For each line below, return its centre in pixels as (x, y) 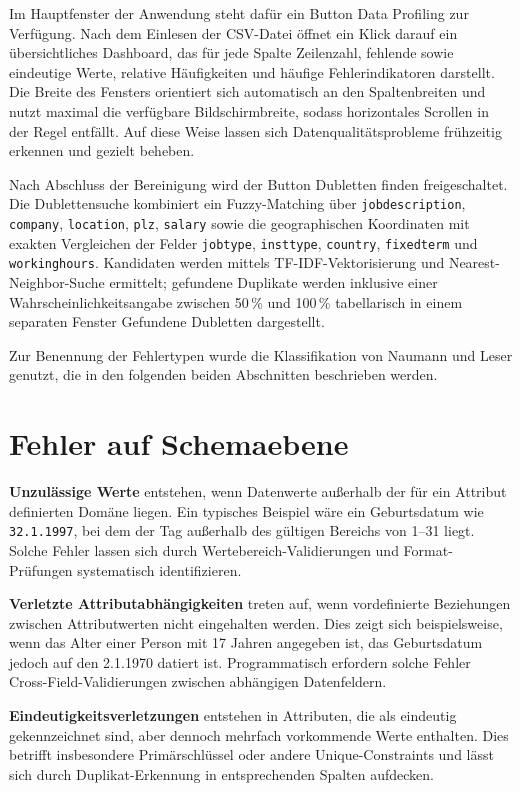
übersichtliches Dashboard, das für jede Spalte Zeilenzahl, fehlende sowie (231, 52)
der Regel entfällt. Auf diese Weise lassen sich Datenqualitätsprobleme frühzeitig (255, 130)
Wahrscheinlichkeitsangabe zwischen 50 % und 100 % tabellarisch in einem (236, 301)
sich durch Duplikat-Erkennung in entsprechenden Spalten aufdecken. (221, 773)
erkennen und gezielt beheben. (102, 150)
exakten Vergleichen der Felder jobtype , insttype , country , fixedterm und (243, 242)
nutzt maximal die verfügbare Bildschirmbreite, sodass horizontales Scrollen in (249, 110)
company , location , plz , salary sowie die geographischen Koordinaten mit (239, 223)
